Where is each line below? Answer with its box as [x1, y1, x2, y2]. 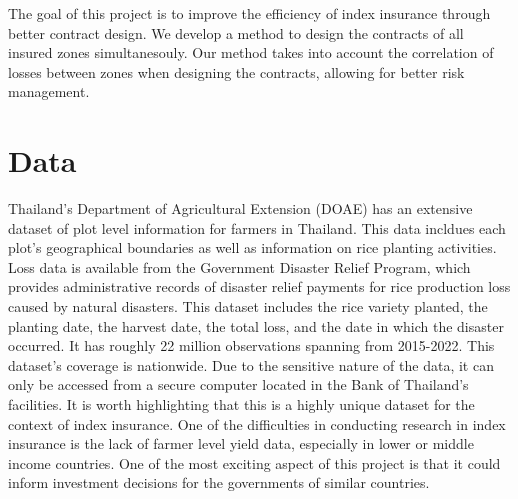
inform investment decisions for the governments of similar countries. [8, 472, 430, 493]
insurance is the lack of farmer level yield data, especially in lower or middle [8, 433, 474, 454]
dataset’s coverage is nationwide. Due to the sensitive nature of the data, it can [8, 354, 494, 375]
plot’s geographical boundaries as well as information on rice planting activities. [8, 237, 497, 258]
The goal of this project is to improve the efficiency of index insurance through [8, 3, 491, 23]
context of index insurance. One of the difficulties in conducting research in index [8, 413, 506, 434]
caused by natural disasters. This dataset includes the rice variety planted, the [8, 296, 488, 317]
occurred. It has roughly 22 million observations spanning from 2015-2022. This [8, 335, 495, 356]
